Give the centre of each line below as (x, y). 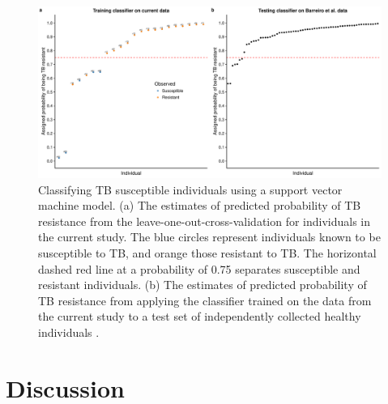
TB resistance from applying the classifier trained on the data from (205, 300)
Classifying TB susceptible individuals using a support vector (190, 189)
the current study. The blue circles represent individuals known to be (209, 237)
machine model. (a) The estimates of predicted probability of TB (200, 205)
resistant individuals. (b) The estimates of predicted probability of (203, 285)
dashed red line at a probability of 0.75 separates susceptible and (199, 268)
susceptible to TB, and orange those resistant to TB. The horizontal (207, 252)
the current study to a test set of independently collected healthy (200, 316)
